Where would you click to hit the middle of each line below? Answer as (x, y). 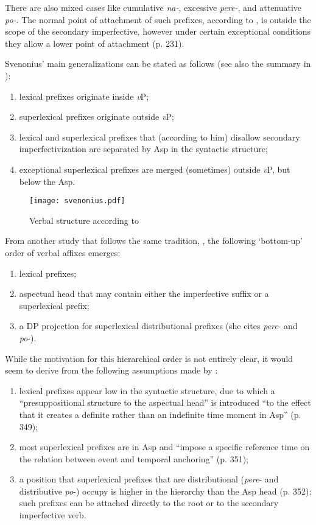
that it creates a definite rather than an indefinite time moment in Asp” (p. (160, 414)
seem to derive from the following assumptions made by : (111, 370)
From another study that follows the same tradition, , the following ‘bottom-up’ (154, 241)
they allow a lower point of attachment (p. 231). (95, 43)
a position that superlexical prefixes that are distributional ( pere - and (149, 479)
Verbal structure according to (84, 220)
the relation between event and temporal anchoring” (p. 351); (134, 458)
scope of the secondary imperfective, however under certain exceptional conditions (158, 31)
